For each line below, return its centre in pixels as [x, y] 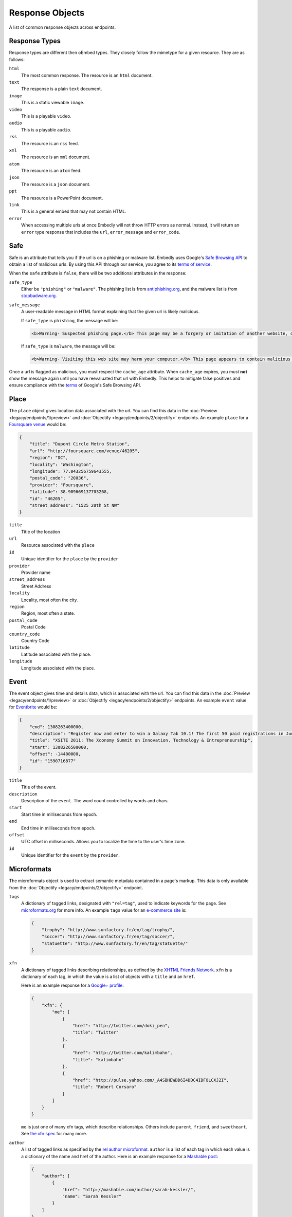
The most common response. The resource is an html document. [87, 75]
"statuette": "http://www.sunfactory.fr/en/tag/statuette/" [115, 943]
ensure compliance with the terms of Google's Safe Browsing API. [75, 385]
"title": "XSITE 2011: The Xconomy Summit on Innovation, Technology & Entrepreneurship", [141, 740]
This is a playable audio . [46, 129]
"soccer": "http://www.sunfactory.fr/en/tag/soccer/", [108, 937]
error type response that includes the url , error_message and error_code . [101, 232]
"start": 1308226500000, [59, 747]
